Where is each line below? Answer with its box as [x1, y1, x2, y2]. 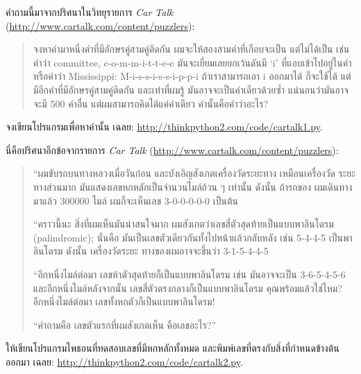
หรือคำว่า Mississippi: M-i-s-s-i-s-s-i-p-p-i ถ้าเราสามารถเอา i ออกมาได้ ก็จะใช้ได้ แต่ [33, 69, 351, 83]
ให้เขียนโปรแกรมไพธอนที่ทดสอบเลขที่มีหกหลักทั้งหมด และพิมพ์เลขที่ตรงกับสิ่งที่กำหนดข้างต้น [6, 341, 339, 355]
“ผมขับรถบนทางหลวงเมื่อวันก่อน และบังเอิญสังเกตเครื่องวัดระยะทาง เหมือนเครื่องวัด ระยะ [33, 166, 355, 180]
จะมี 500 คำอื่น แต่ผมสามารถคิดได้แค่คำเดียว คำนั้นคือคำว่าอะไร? [33, 96, 269, 110]
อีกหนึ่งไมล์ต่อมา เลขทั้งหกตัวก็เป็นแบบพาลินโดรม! [33, 294, 215, 309]
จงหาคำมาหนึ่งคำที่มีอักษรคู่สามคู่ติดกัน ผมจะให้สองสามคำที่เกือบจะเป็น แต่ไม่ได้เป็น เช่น [33, 42, 350, 56]
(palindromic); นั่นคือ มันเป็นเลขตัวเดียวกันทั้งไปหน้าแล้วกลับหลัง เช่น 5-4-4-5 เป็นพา [33, 230, 353, 244]
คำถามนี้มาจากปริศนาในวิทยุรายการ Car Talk [6, 5, 174, 19]
